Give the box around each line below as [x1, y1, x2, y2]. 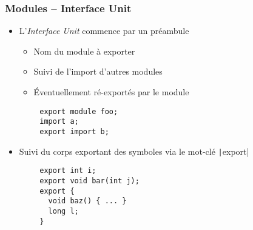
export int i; [39, 166, 96, 175]
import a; [39, 117, 79, 126]
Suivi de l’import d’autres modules [33, 65, 163, 78]
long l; [48, 206, 79, 215]
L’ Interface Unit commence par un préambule [19, 24, 189, 37]
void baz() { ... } [48, 197, 127, 206]
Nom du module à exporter [33, 44, 135, 57]
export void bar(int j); [39, 176, 140, 185]
